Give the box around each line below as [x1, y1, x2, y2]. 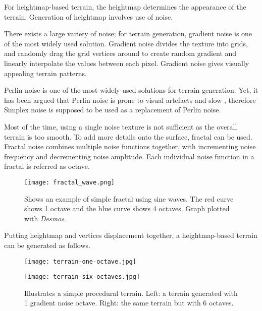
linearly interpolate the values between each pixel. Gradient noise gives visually [4, 57, 249, 68]
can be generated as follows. [4, 239, 90, 250]
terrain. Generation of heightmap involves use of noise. [4, 11, 173, 22]
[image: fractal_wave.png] [24, 178, 115, 186]
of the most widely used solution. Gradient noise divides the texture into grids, [4, 38, 248, 48]
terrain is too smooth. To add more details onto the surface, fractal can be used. [4, 131, 252, 142]
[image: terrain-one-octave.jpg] [24, 258, 136, 265]
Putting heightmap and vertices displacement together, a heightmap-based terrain [4, 230, 257, 240]
